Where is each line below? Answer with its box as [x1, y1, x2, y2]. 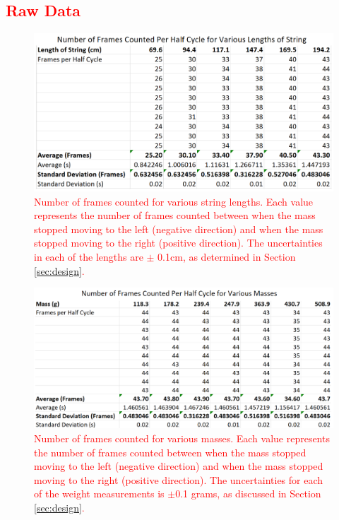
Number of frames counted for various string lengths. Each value [34, 194, 314, 208]
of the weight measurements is [34, 486, 165, 501]
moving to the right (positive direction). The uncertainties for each [34, 472, 323, 487]
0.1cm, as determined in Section [157, 249, 296, 264]
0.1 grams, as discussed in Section [175, 486, 321, 501]
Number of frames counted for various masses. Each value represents [34, 430, 330, 445]
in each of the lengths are [34, 249, 143, 264]
